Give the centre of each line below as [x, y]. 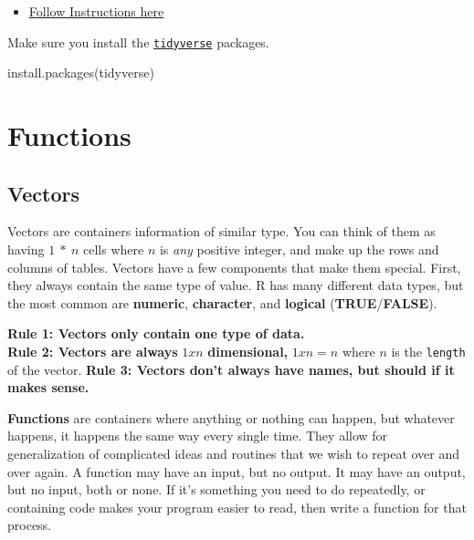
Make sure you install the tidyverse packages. [138, 42]
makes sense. [48, 387]
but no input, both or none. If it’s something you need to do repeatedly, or [216, 489]
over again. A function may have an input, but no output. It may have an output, [237, 471]
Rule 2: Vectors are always [93, 351]
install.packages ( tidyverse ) [81, 73]
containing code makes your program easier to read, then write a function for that [237, 507]
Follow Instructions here [96, 11]
